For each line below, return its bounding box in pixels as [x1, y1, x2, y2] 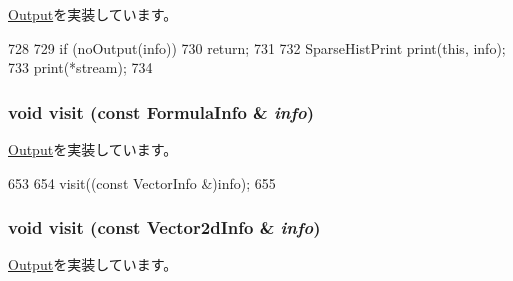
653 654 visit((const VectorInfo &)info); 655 [8, 172, 276, 193]
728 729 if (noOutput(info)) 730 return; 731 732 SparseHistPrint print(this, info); [8, 37, 506, 58]
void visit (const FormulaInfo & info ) [8, 99, 314, 124]
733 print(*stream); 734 [8, 57, 153, 78]
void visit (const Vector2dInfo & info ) [8, 215, 321, 240]
